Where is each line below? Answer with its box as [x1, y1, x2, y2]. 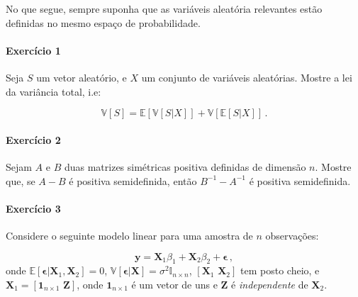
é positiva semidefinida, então [69, 173, 197, 188]
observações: [265, 228, 319, 242]
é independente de [231, 276, 308, 291]
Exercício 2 [6, 132, 61, 147]
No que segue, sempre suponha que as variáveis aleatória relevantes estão [6, 1, 323, 16]
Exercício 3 [6, 201, 61, 215]
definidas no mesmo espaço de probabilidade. [6, 15, 201, 30]
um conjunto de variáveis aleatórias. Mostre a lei [141, 69, 352, 84]
